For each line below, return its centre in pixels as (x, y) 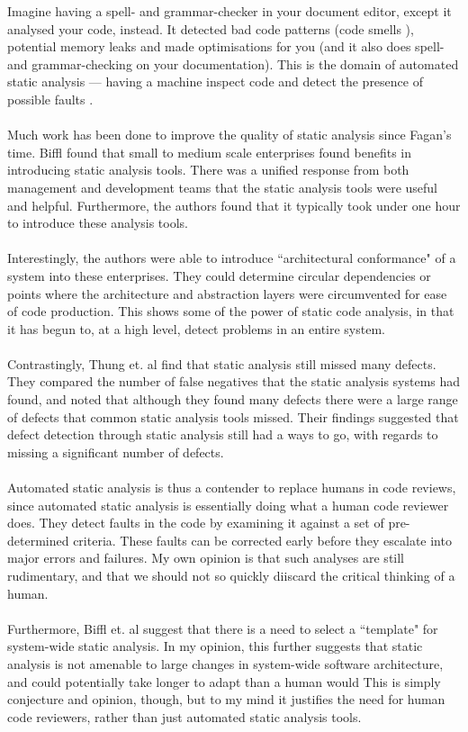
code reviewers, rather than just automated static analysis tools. (184, 716)
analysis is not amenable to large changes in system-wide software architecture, (225, 663)
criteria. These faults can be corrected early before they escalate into (262, 540)
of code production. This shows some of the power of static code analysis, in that (231, 311)
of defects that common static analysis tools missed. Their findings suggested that (233, 416)
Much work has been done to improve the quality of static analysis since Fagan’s (229, 135)
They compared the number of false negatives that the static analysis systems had (234, 381)
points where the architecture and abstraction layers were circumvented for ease (227, 293)
